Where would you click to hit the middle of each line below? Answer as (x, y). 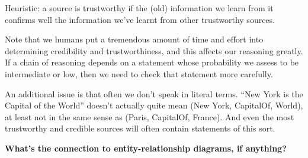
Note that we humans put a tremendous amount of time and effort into (134, 39)
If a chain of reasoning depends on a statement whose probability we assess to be (152, 62)
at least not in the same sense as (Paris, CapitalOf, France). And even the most (150, 116)
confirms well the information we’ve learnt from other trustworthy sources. (140, 19)
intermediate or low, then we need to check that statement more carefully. (139, 73)
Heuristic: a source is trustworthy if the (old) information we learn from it (139, 8)
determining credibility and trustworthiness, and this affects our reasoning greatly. (154, 50)
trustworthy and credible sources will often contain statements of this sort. (140, 128)
